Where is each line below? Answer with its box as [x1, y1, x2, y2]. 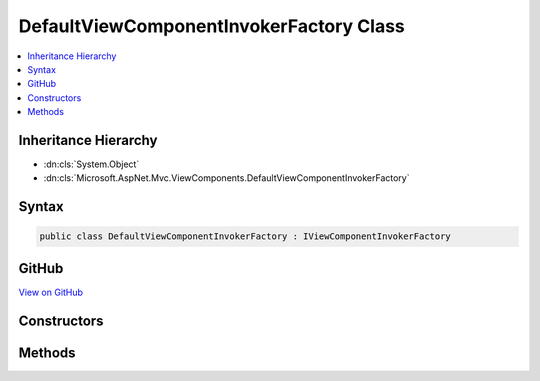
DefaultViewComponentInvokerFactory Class [18, 15, 405, 37]
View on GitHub [18, 286, 84, 298]
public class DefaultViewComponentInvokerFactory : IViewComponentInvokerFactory [39, 231, 452, 242]
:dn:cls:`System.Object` [43, 158, 140, 170]
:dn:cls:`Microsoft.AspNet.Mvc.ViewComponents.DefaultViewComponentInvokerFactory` [43, 172, 410, 184]
